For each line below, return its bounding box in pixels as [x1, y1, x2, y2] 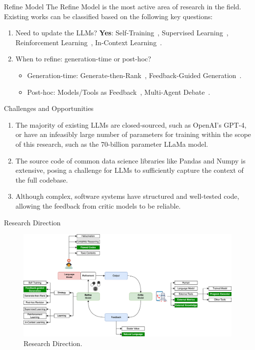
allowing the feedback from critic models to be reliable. [15, 200, 181, 211]
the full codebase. [15, 174, 68, 185]
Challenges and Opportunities [4, 103, 94, 113]
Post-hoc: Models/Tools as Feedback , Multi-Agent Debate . [27, 86, 210, 97]
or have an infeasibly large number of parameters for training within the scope [15, 129, 251, 139]
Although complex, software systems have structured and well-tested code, [15, 191, 239, 201]
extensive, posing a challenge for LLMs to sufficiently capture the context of [15, 165, 244, 175]
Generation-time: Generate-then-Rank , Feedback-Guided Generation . [27, 70, 242, 80]
